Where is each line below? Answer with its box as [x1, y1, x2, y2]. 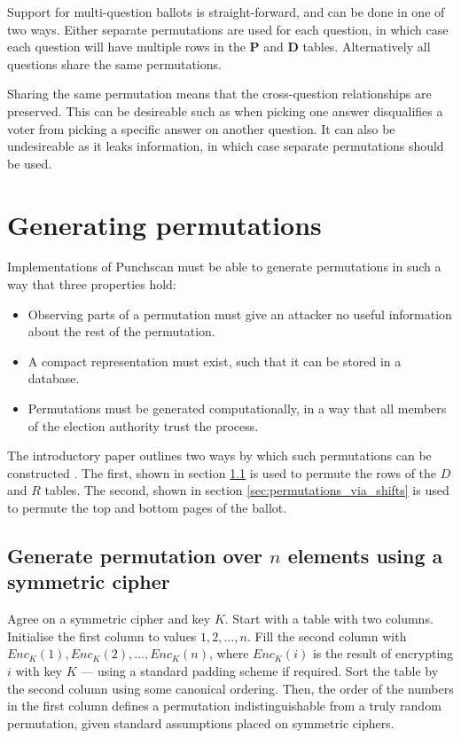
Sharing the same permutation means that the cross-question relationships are [7, 84, 432, 103]
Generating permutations [7, 206, 322, 242]
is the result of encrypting [312, 644, 454, 663]
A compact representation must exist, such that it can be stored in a [27, 351, 402, 370]
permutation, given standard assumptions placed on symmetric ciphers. [7, 713, 395, 732]
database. [27, 369, 80, 388]
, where [209, 644, 249, 663]
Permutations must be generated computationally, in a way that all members [27, 399, 447, 418]
